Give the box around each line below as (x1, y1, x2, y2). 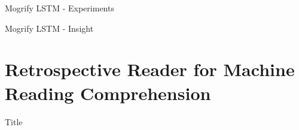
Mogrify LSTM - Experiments (5, 2, 114, 14)
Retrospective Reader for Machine (5, 57, 295, 81)
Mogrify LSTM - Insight (5, 22, 94, 34)
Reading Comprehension (5, 80, 211, 105)
